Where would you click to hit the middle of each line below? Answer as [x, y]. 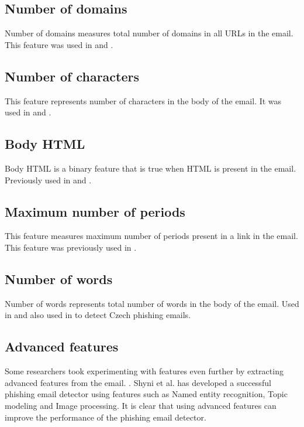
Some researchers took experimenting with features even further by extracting [144, 371]
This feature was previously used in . [71, 247]
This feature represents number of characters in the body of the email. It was [143, 100]
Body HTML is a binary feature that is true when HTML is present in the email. [151, 168]
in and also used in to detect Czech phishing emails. [98, 315]
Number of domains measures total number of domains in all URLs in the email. [149, 33]
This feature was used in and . [59, 44]
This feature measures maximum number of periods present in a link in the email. [151, 236]
